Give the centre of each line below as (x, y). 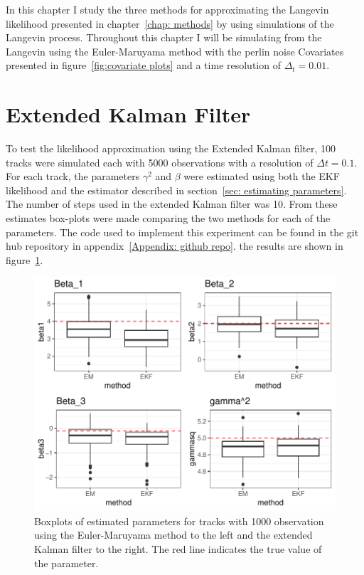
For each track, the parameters (73, 176)
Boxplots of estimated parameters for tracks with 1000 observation (179, 521)
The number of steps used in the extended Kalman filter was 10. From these (172, 204)
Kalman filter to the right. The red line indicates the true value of (178, 549)
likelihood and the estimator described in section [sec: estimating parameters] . (176, 190)
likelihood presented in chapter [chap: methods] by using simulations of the (170, 23)
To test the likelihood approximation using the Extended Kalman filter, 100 (171, 148)
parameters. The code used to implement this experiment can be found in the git (182, 232)
